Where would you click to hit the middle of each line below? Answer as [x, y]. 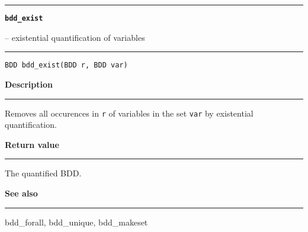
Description [29, 84]
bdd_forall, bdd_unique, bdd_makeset [76, 222]
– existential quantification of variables [75, 37]
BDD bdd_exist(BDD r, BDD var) [66, 65]
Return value [32, 144]
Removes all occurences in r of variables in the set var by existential [129, 113]
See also [21, 193]
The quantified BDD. [43, 173]
